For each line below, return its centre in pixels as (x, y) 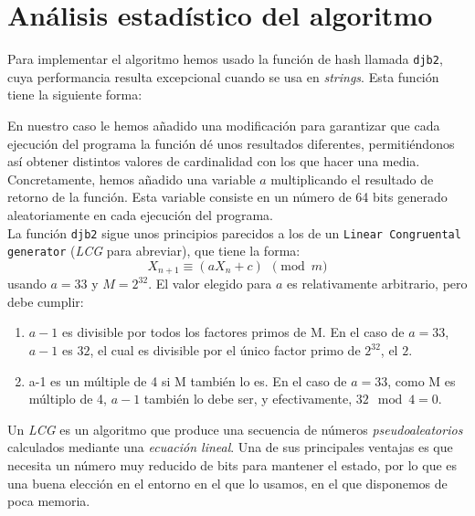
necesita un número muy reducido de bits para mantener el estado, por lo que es (232, 465)
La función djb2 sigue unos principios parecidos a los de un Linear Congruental (234, 232)
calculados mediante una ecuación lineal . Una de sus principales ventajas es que (230, 447)
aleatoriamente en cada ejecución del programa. (140, 214)
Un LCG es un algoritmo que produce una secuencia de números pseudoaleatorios (235, 429)
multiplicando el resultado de (352, 179)
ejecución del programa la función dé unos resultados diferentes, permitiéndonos (231, 143)
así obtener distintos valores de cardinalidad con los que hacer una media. (214, 161)
